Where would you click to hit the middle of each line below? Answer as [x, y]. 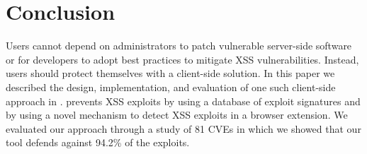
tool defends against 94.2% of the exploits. [98, 142]
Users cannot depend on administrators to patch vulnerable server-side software [179, 46]
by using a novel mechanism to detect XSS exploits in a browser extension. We [177, 115]
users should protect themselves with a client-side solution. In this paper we [170, 73]
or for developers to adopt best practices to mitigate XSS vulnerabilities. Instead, [182, 59]
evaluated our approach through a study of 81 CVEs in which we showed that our [183, 128]
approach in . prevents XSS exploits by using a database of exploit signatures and [183, 101]
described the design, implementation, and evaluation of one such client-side [171, 87]
